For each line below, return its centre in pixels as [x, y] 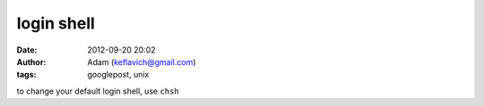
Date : [27, 50]
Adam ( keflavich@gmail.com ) [142, 61]
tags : [26, 75]
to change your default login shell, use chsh [98, 91]
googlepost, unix [118, 75]
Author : [31, 61]
